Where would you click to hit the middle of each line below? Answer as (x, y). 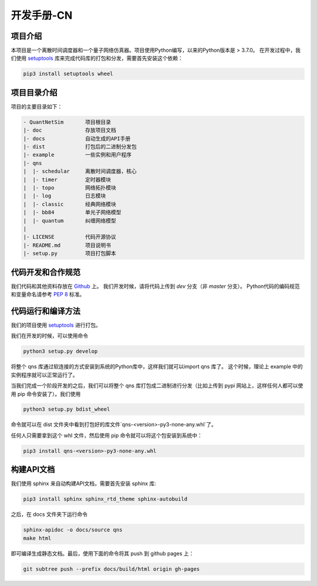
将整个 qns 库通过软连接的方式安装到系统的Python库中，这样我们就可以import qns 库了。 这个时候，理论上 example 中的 (157, 367)
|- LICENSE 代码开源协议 (70, 237)
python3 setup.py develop (60, 351)
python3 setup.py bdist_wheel (67, 409)
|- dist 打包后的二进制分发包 (80, 147)
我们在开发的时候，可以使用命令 (49, 336)
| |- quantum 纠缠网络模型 (70, 221)
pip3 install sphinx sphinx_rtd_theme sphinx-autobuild (105, 499)
